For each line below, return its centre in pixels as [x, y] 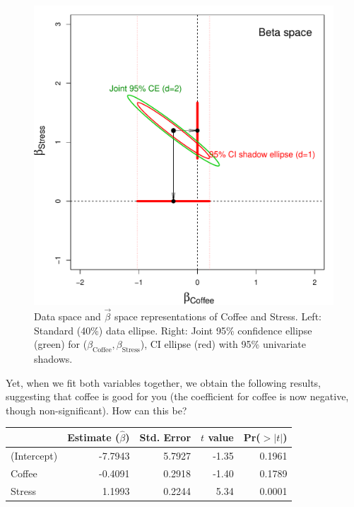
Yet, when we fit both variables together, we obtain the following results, [164, 382]
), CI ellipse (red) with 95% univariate [223, 344]
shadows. [53, 358]
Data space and [67, 316]
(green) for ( [61, 344]
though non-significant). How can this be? [96, 410]
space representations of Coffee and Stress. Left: [218, 316]
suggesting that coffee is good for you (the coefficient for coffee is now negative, [177, 396]
